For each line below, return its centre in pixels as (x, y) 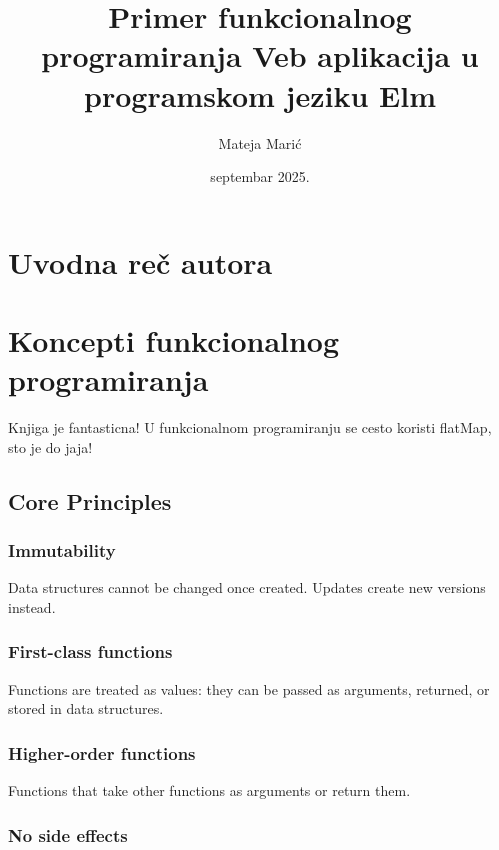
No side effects (68, 834)
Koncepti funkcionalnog (174, 340)
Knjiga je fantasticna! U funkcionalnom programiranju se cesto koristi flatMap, (250, 427)
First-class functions (90, 651)
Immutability (62, 550)
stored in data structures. (86, 708)
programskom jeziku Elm (260, 94)
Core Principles (90, 500)
